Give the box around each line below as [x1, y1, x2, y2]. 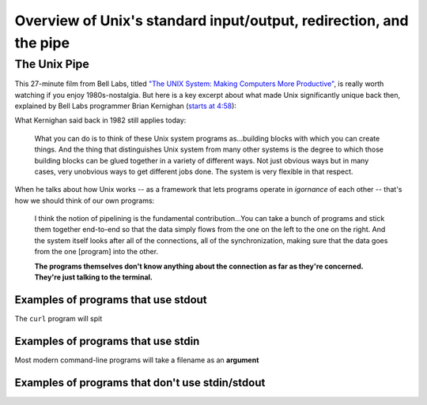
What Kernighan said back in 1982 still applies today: [14, 115, 187, 126]
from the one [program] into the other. [34, 247, 158, 257]
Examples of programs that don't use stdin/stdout [14, 376, 266, 389]
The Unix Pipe [14, 57, 90, 71]
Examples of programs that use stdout [14, 293, 207, 306]
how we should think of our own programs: [14, 196, 155, 205]
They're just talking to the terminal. [34, 272, 153, 282]
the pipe [14, 34, 70, 51]
